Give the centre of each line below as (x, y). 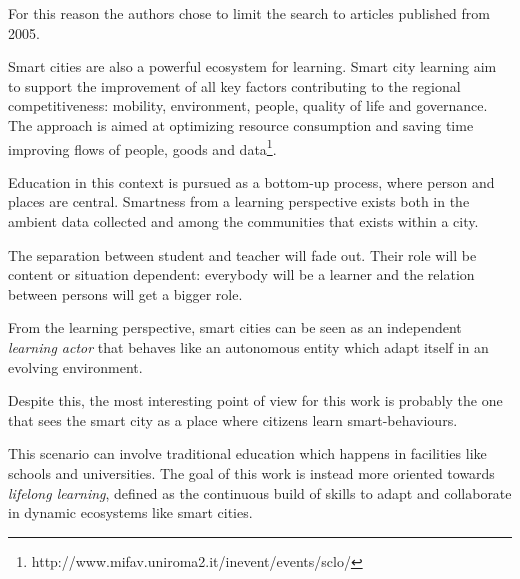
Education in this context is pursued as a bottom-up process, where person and (251, 181)
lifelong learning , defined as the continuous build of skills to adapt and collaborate (260, 492)
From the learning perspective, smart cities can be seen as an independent (235, 327)
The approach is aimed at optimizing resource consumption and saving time (241, 124)
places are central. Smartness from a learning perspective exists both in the (239, 201)
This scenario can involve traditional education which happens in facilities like (247, 453)
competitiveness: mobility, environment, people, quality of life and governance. (248, 105)
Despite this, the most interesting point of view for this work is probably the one (255, 400)
